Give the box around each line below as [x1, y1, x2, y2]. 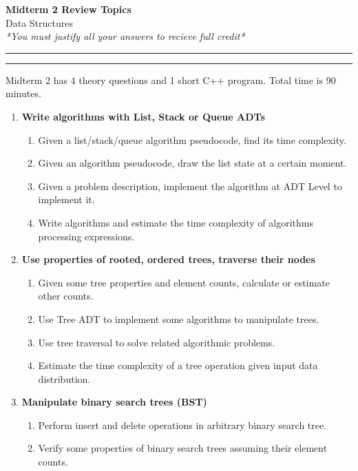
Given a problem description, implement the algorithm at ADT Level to [38, 178, 342, 193]
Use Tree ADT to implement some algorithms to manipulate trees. [38, 311, 319, 326]
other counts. [38, 289, 94, 303]
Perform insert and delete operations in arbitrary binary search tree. [38, 417, 327, 432]
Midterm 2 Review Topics [6, 2, 131, 16]
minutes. [6, 86, 41, 101]
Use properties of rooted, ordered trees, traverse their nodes [21, 252, 315, 266]
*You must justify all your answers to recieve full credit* [6, 29, 245, 43]
